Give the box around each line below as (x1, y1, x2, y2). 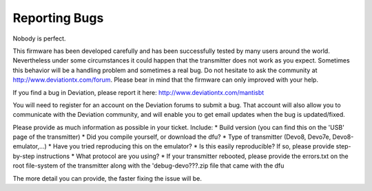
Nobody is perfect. (12, 34, 66, 43)
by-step (12, 152, 35, 160)
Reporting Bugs (12, 10, 104, 25)
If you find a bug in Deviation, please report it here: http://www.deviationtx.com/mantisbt (12, 88, 265, 96)
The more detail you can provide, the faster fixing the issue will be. (12, 174, 203, 182)
